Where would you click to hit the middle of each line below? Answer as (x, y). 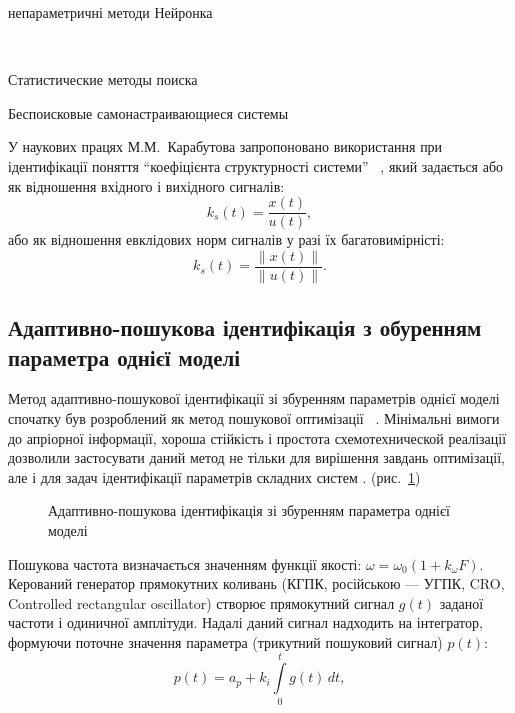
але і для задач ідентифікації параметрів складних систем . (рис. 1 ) (214, 476)
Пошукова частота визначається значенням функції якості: (185, 563)
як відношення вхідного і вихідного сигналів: (146, 185)
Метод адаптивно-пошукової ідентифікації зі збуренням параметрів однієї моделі (254, 398)
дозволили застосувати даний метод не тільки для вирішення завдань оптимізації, (256, 457)
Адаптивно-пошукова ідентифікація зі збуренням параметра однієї (249, 510)
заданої (461, 602)
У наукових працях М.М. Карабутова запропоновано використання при (225, 146)
